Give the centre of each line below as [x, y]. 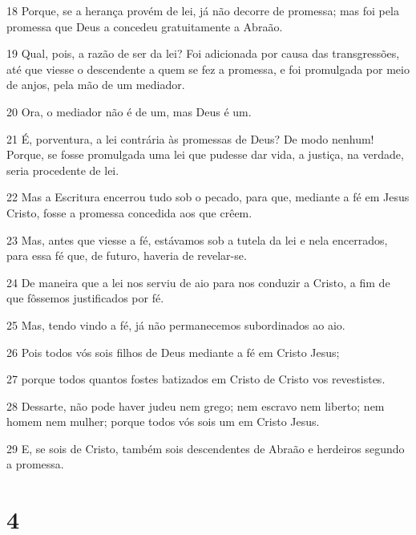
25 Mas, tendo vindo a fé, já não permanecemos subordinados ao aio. [176, 324]
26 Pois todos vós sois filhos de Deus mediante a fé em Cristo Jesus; [173, 352]
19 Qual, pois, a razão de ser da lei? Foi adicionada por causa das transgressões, [203, 53]
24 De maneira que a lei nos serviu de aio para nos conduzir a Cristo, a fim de [198, 282]
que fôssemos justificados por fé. [85, 298]
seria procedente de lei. [63, 170]
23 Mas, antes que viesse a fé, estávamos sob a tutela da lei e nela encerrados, [197, 239]
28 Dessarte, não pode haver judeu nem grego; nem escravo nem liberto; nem [196, 405]
